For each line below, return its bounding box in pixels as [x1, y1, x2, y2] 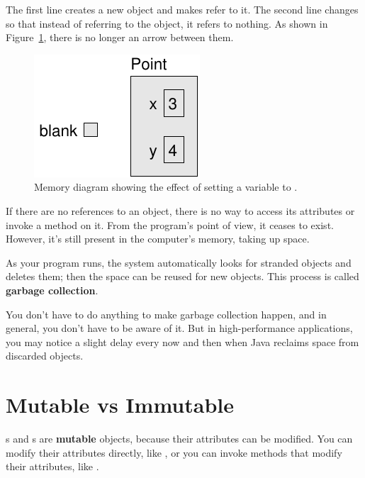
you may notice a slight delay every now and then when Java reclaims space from [6, 334, 359, 349]
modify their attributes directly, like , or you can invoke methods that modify [6, 445, 342, 460]
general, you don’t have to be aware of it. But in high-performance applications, [6, 321, 353, 335]
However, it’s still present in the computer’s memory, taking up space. [6, 231, 310, 246]
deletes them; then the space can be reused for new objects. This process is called [6, 269, 359, 284]
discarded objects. [6, 348, 84, 363]
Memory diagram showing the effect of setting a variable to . [34, 179, 298, 194]
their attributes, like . [6, 459, 99, 474]
